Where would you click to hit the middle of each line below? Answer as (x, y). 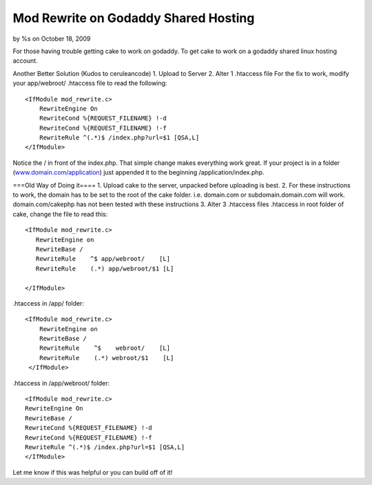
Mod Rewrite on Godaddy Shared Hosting (134, 18)
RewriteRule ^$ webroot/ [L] (105, 348)
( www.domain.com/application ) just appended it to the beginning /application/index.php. (138, 172)
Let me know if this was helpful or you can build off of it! (93, 472)
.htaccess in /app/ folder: (48, 303)
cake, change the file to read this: (60, 214)
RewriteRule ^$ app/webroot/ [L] (103, 259)
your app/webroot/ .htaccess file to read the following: (90, 83)
